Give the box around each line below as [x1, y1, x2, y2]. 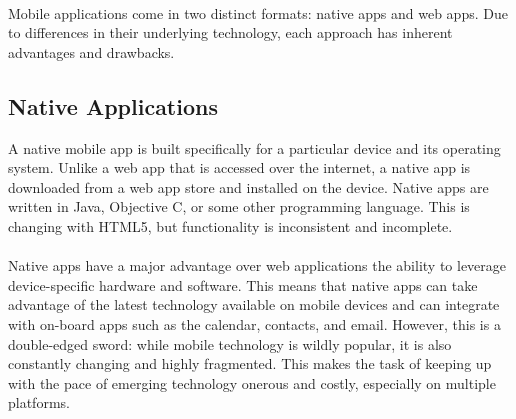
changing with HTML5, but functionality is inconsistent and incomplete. [8, 215, 453, 236]
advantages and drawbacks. [8, 41, 175, 62]
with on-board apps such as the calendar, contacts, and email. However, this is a [8, 313, 501, 334]
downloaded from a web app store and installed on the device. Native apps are [8, 176, 489, 197]
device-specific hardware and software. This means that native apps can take [8, 274, 478, 295]
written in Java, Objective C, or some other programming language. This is [8, 196, 470, 217]
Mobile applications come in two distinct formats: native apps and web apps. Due [8, 2, 508, 23]
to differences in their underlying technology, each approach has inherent [8, 22, 453, 43]
